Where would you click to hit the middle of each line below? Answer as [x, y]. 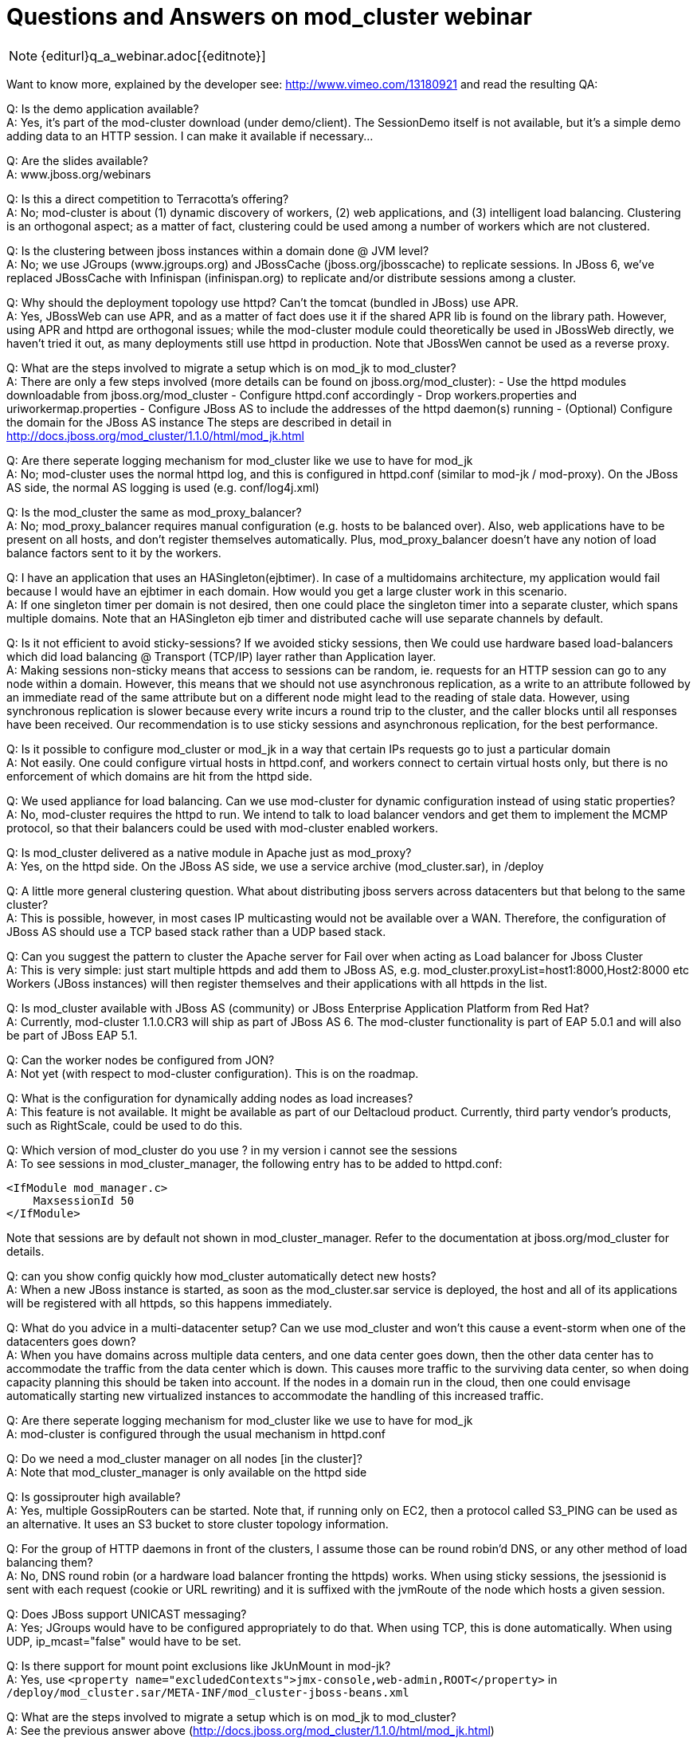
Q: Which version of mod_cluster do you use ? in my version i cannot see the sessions [232, 1150]
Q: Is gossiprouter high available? [94, 1496]
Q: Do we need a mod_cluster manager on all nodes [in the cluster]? [184, 1458]
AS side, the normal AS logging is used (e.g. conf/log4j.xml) [163, 487]
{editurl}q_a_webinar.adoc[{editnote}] [153, 55]
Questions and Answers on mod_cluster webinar [269, 17]
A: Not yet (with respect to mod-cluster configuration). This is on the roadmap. [213, 1073]
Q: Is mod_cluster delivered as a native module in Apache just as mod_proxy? [209, 852]
